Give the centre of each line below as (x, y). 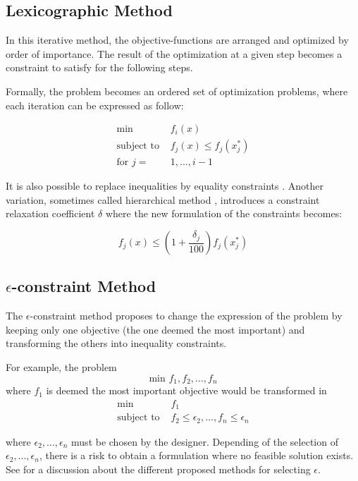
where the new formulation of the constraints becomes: (224, 213)
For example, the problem (61, 367)
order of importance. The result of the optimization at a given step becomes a (174, 53)
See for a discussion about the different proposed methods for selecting (158, 469)
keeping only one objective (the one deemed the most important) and (155, 329)
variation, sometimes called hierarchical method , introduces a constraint (163, 199)
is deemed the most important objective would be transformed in (186, 390)
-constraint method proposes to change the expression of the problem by (186, 316)
